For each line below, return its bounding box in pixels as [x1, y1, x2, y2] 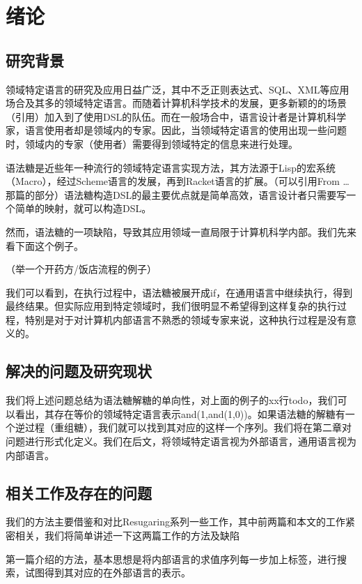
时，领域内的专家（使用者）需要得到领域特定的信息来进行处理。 [6, 136, 298, 151]
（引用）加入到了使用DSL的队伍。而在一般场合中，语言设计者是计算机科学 [6, 109, 347, 123]
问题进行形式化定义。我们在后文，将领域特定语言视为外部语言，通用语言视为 [6, 434, 356, 449]
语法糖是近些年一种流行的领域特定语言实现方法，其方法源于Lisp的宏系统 [6, 160, 336, 174]
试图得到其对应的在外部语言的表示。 [24, 565, 191, 580]
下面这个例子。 [15, 238, 84, 253]
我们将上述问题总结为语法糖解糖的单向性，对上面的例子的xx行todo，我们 [6, 393, 338, 407]
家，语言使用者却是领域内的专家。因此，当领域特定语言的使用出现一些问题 [6, 123, 347, 137]
